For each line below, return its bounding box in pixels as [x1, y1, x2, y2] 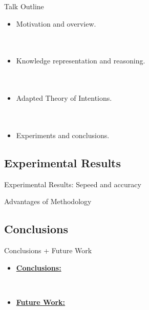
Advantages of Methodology [4, 196, 92, 207]
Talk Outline [4, 1, 44, 11]
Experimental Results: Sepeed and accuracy [4, 179, 141, 189]
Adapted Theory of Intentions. [16, 93, 112, 103]
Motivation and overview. [16, 18, 96, 29]
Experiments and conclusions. [16, 129, 110, 140]
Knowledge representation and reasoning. [16, 55, 145, 66]
